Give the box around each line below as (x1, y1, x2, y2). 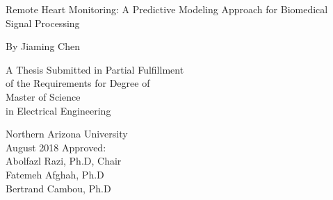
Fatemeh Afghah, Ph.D (6, 167, 104, 181)
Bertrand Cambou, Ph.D (6, 181, 111, 195)
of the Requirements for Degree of (6, 76, 150, 90)
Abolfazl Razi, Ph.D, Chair (6, 153, 122, 168)
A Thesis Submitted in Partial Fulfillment (6, 62, 184, 76)
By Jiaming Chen (6, 39, 80, 53)
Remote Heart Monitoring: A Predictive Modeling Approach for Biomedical (6, 2, 328, 16)
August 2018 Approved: (6, 140, 106, 154)
